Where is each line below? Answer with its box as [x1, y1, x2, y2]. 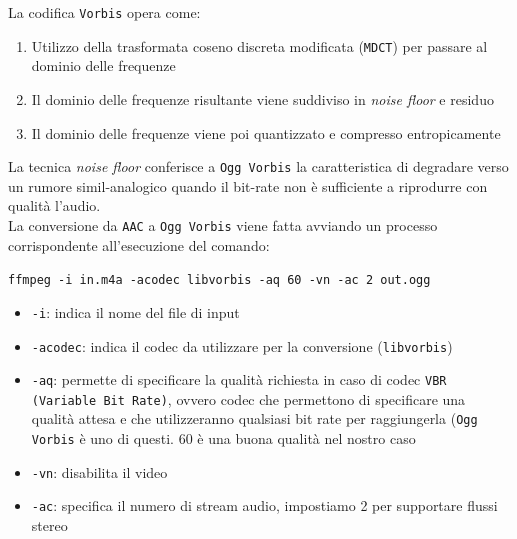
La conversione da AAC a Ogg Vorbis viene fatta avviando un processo [8, 214, 438, 235]
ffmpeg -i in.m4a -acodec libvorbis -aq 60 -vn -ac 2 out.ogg [8, 273, 431, 288]
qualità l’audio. [8, 195, 101, 216]
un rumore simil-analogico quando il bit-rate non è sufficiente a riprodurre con [8, 175, 488, 196]
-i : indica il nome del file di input [31, 301, 240, 322]
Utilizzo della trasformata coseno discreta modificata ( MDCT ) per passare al [31, 35, 488, 56]
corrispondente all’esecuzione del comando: [8, 234, 270, 255]
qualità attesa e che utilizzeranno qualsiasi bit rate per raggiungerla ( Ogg [31, 408, 478, 429]
